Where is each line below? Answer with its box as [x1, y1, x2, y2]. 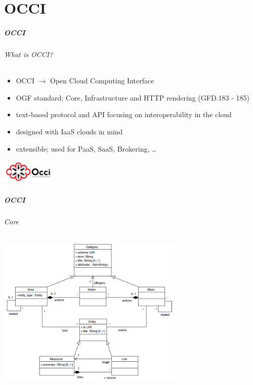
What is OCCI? [4, 49, 53, 59]
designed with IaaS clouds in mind [16, 126, 123, 136]
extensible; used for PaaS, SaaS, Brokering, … [16, 143, 157, 154]
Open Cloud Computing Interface [50, 75, 154, 86]
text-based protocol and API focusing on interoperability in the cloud [16, 109, 232, 120]
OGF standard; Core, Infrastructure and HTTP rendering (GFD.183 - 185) [16, 92, 249, 103]
